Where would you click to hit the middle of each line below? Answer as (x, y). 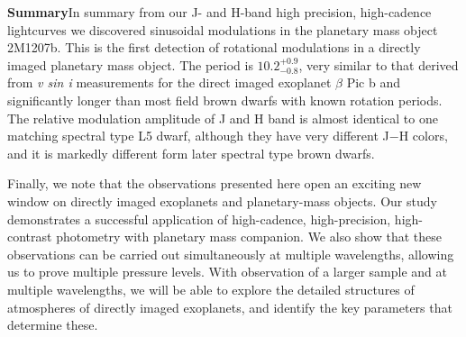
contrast (30, 237)
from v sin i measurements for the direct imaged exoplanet (169, 82)
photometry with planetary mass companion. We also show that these (249, 237)
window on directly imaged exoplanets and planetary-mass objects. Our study (222, 200)
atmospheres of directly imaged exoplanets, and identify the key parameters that (230, 307)
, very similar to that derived (379, 64)
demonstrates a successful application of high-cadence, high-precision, (199, 219)
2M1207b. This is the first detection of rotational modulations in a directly (214, 47)
